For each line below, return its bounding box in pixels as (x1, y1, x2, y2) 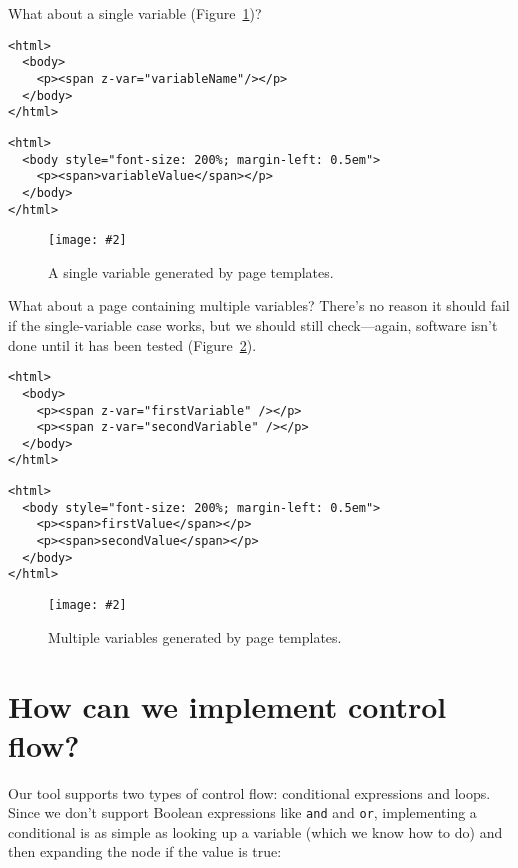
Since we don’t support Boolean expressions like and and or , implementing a (8, 802, 477, 823)
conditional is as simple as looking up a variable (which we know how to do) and (8, 821, 503, 842)
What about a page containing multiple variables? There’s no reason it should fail (8, 295, 510, 316)
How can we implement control (8, 685, 447, 726)
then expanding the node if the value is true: (8, 841, 282, 862)
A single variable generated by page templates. (48, 261, 334, 282)
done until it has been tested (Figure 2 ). (8, 334, 257, 355)
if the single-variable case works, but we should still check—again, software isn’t (8, 315, 498, 335)
